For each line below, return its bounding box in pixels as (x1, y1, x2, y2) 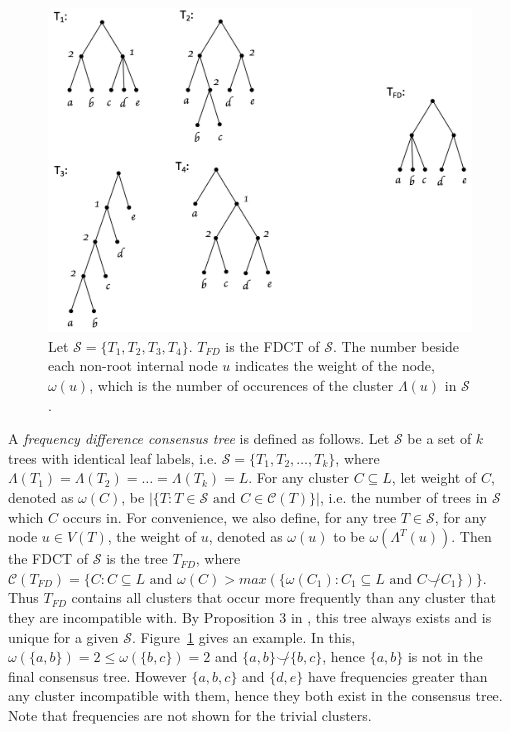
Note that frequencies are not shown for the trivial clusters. (8, 704, 372, 725)
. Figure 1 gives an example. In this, (131, 626, 356, 647)
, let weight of (391, 467, 477, 488)
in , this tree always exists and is (290, 606, 492, 627)
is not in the (407, 646, 483, 667)
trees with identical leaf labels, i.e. (8, 447, 218, 468)
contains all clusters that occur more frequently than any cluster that (71, 587, 496, 608)
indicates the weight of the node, (235, 355, 435, 376)
